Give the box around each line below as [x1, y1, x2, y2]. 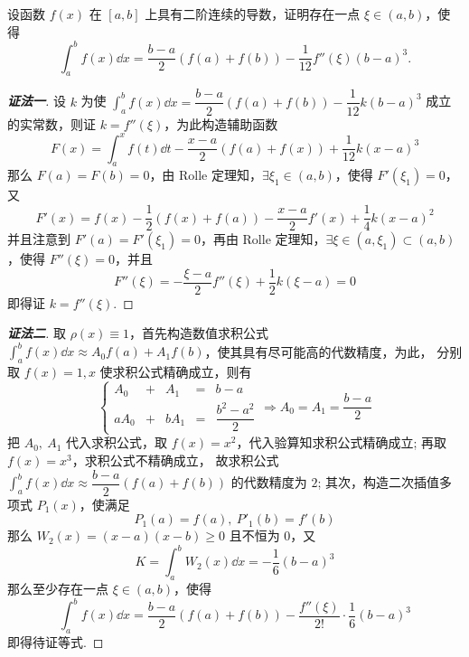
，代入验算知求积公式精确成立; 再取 [236, 433, 446, 452]
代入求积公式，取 [66, 433, 168, 452]
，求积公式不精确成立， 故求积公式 [71, 451, 279, 470]
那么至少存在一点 [7, 579, 108, 598]
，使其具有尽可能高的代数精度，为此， [204, 342, 433, 361]
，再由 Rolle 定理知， [200, 230, 326, 249]
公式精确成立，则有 [137, 362, 252, 381]
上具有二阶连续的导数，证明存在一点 [145, 5, 361, 23]
